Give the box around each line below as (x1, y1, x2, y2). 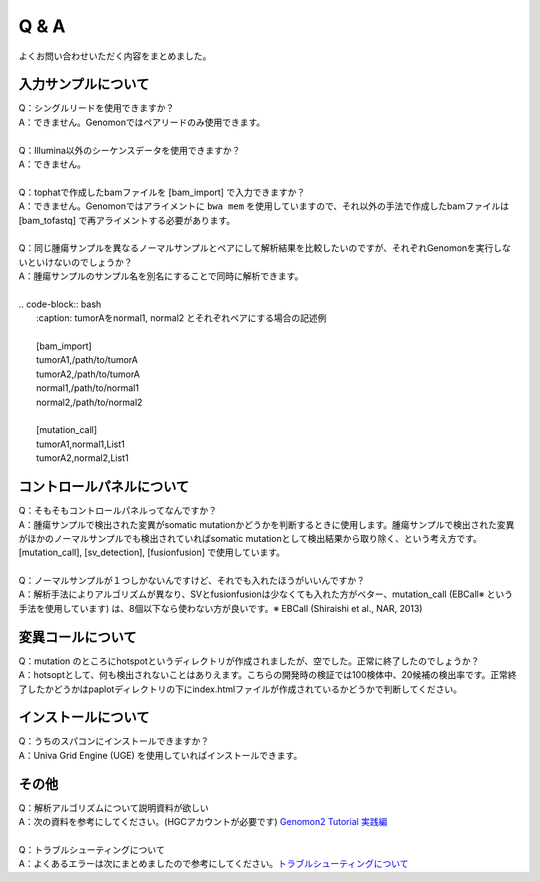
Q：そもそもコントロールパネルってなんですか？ (18, 505, 218, 517)
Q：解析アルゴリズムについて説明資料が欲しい (18, 801, 209, 814)
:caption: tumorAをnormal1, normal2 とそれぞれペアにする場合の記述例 (36, 312, 327, 324)
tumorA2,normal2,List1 (36, 452, 129, 464)
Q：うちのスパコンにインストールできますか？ (18, 735, 210, 747)
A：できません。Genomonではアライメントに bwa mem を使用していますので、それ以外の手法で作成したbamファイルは (18, 200, 510, 212)
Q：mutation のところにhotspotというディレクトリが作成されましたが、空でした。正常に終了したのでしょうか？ (18, 655, 480, 667)
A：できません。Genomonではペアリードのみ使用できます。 (18, 116, 266, 128)
